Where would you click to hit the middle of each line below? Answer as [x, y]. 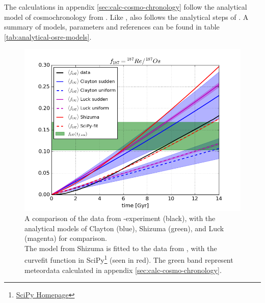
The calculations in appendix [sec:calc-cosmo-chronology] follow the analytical [126, 7]
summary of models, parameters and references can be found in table [112, 27]
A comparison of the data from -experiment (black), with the [120, 218]
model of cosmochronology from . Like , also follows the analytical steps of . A [126, 17]
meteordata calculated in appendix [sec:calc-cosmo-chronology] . [123, 270]
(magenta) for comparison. [66, 238]
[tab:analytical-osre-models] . [48, 36]
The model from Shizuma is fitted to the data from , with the [121, 248]
